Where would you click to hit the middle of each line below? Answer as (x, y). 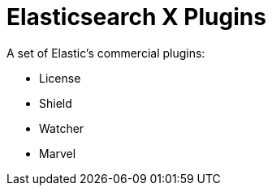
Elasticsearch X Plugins (136, 17)
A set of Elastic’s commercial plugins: (106, 53)
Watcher (62, 128)
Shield (56, 103)
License (60, 78)
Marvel (58, 153)
